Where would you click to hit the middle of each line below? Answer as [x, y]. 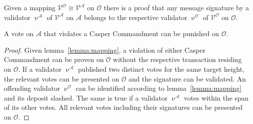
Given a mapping [30, 7]
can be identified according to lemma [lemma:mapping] [159, 88]
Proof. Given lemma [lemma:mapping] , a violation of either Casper [105, 50]
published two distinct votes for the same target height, [161, 69]
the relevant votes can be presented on [62, 78]
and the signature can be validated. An [187, 78]
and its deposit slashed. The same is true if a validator [86, 97]
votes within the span [216, 97]
